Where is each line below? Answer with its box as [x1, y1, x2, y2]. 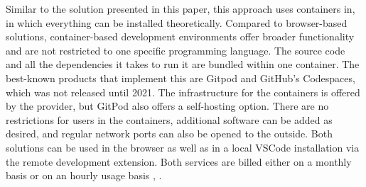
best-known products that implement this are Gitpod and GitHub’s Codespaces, [6, 70, 355, 85]
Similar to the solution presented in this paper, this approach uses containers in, [6, 1, 355, 16]
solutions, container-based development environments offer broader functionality [6, 29, 355, 44]
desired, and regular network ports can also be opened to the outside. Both [6, 126, 333, 141]
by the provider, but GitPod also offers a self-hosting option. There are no [6, 98, 329, 113]
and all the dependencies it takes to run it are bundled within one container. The [6, 57, 360, 72]
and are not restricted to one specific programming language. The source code [6, 42, 345, 57]
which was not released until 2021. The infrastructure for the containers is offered [6, 84, 360, 99]
